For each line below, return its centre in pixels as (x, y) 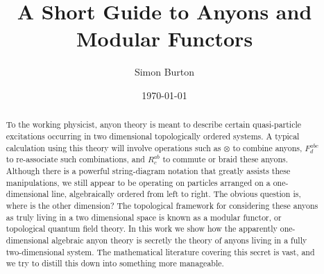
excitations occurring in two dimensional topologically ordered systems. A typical (153, 136)
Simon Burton (164, 72)
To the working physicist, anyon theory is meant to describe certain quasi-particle (154, 125)
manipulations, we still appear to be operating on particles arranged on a (138, 182)
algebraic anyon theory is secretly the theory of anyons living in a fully (179, 240)
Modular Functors (164, 38)
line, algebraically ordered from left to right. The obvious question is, (176, 194)
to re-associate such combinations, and (75, 159)
